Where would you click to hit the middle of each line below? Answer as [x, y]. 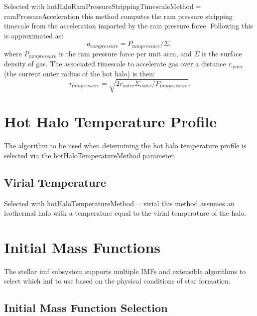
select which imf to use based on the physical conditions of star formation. [117, 281]
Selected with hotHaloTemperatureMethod [69, 203]
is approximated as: [34, 35]
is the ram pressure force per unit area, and [125, 53]
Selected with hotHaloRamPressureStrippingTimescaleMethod [99, 6]
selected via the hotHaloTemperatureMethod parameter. [90, 155]
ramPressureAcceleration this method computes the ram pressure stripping [118, 16]
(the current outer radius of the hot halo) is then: [79, 73]
